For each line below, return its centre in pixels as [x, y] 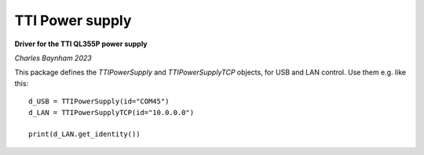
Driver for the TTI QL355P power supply [81, 44]
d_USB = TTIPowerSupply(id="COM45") [99, 101]
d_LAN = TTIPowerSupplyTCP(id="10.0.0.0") [111, 112]
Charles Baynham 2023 [53, 58]
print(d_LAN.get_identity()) [84, 134]
